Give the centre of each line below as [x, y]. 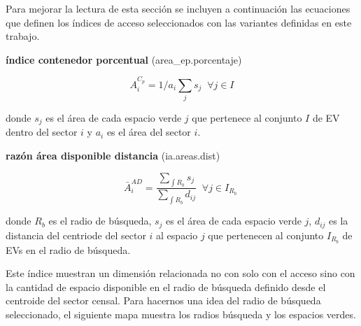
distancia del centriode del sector [76, 235]
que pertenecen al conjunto [266, 235]
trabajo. [23, 36]
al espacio [177, 235]
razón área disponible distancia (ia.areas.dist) [113, 155]
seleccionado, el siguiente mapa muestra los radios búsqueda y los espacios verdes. [181, 314]
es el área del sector [149, 132]
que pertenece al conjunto [247, 117]
